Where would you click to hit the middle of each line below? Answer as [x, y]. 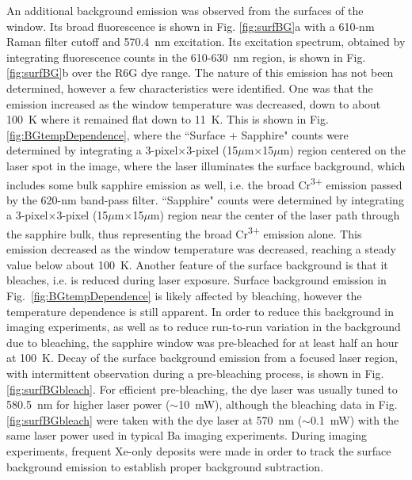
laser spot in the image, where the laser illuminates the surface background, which [206, 165]
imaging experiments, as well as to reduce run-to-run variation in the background [204, 327]
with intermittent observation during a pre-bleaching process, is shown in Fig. [195, 373]
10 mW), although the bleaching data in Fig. [288, 404]
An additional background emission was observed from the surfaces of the [185, 10]
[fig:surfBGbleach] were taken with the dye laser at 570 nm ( [154, 419]
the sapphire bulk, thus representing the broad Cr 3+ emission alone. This [184, 232]
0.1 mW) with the [355, 419]
